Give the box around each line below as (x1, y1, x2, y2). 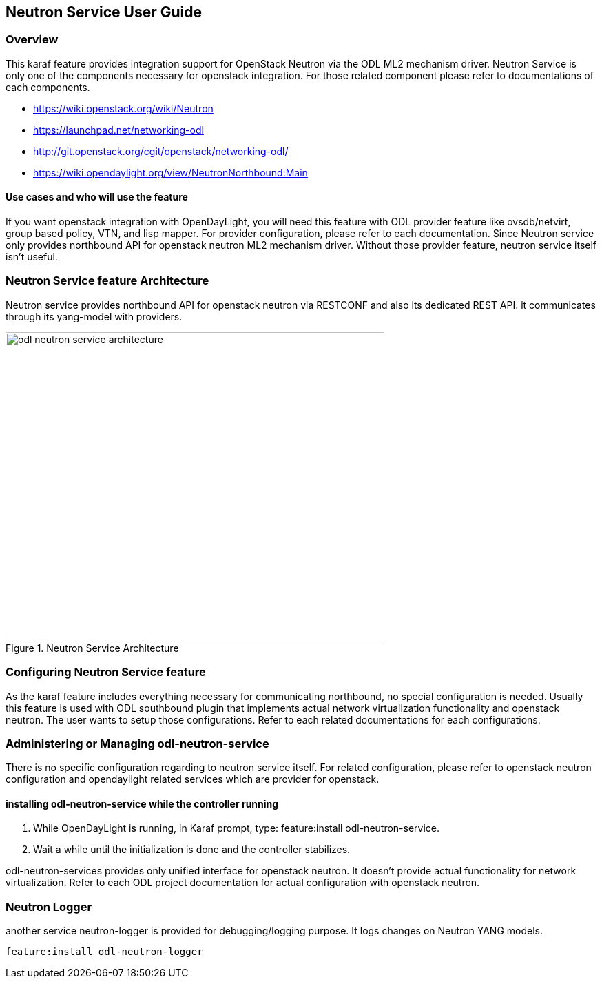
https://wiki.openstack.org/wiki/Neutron (33, 102, 214, 114)
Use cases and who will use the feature (6, 191, 188, 203)
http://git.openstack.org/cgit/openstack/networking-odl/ (33, 145, 289, 157)
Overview (6, 32, 59, 47)
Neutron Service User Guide (6, 3, 202, 21)
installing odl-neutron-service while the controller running (6, 797, 279, 810)
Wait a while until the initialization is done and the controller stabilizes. (33, 843, 351, 856)
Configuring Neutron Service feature (6, 665, 206, 679)
